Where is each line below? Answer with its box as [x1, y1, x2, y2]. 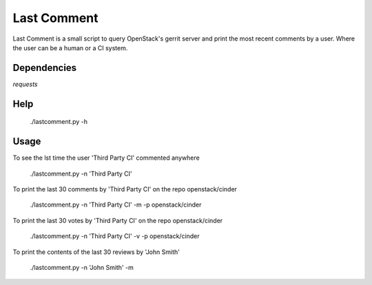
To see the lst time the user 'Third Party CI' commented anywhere [12, 154, 200, 162]
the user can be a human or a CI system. [12, 43, 128, 52]
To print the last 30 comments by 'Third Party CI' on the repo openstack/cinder [12, 184, 238, 193]
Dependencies [12, 62, 77, 74]
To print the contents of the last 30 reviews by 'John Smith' [12, 248, 180, 256]
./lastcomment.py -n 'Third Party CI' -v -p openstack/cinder [30, 232, 200, 240]
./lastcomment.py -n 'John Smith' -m [30, 263, 134, 271]
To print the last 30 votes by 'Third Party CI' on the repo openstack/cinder [12, 216, 223, 224]
